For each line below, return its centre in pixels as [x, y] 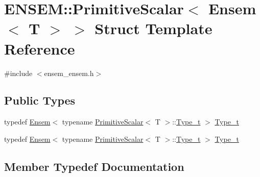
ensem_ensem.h [69, 73]
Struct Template [153, 28]
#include [18, 73]
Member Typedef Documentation [94, 166]
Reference [40, 48]
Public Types [40, 100]
